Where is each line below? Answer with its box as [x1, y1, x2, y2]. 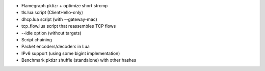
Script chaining [21, 36, 52, 42]
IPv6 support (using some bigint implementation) [21, 50, 120, 56]
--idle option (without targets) [21, 30, 82, 36]
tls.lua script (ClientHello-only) [21, 10, 83, 16]
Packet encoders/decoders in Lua [21, 44, 90, 50]
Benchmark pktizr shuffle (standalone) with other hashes [21, 57, 136, 63]
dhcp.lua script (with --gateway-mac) [21, 16, 98, 22]
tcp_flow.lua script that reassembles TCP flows [21, 23, 116, 29]
